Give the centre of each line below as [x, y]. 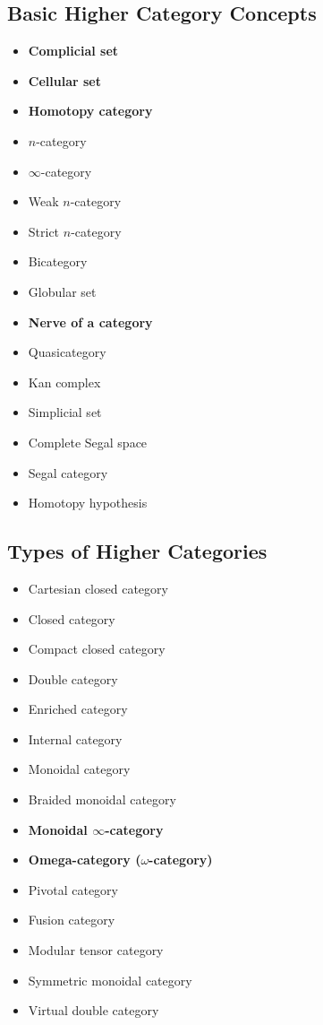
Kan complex [64, 382]
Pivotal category [73, 889]
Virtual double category [93, 1010]
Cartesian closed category [98, 588]
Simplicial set [65, 412]
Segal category [68, 472]
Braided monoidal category [102, 799]
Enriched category [78, 709]
